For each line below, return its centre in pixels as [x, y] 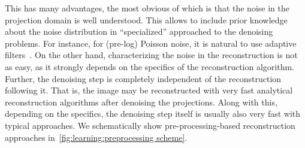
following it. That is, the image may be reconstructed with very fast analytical [149, 90]
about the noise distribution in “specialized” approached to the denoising [139, 31]
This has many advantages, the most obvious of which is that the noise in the [147, 8]
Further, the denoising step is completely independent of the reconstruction [143, 78]
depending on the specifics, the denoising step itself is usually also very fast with [153, 114]
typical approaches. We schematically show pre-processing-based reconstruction [150, 125]
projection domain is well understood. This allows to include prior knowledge [146, 19]
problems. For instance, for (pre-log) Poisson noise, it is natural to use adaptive [151, 43]
